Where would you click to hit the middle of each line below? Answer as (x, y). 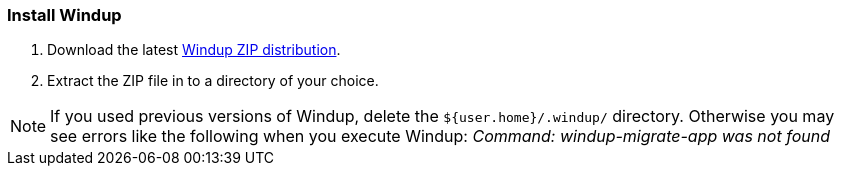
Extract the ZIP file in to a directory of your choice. (213, 81)
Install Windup (64, 15)
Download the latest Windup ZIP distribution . (194, 50)
